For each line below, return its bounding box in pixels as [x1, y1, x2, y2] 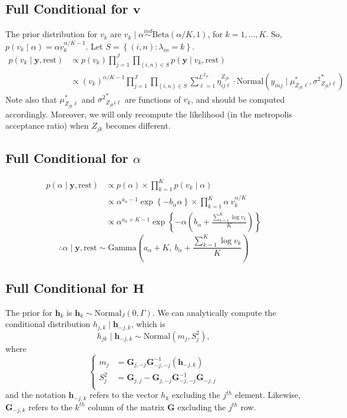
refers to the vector [89, 388, 158, 401]
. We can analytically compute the [152, 306, 276, 318]
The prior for [5, 306, 52, 318]
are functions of [124, 93, 181, 105]
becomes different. [105, 119, 171, 132]
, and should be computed [191, 93, 285, 105]
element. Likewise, [234, 388, 300, 401]
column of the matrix [88, 400, 165, 413]
